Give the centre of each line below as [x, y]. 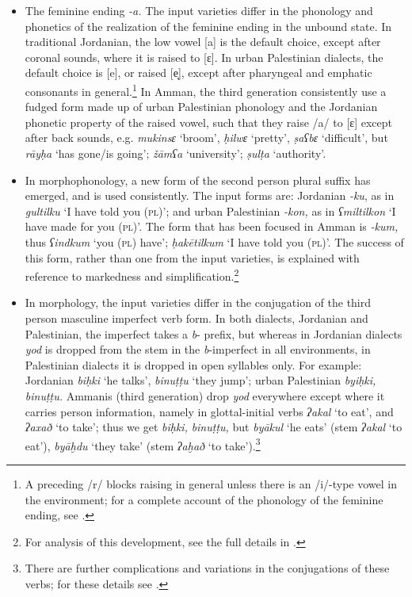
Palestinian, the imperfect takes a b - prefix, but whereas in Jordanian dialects [214, 333]
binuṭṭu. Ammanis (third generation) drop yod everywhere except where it [205, 395]
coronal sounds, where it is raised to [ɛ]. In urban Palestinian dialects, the [204, 57]
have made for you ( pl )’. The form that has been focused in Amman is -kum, [212, 226]
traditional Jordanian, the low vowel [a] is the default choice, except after [203, 42]
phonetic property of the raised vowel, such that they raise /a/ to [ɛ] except [208, 122]
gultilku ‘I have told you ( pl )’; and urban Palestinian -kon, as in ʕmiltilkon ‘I [210, 210]
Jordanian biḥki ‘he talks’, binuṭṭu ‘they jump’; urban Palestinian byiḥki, [200, 380]
